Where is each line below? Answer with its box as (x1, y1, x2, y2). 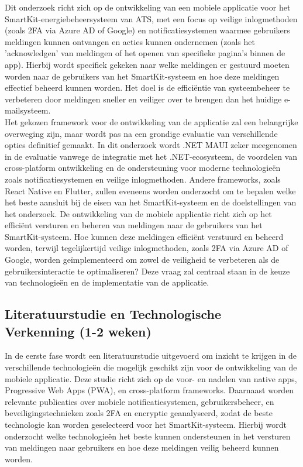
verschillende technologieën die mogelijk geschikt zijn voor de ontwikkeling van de (5, 361, 297, 373)
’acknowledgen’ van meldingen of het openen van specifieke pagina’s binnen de (5, 47, 285, 59)
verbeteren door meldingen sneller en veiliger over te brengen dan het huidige (5, 92, 282, 105)
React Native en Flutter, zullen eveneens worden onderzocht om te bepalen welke (5, 184, 296, 197)
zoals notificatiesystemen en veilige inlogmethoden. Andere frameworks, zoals (5, 173, 281, 185)
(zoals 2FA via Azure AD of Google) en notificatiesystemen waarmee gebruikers (5, 24, 290, 36)
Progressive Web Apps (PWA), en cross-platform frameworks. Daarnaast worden (5, 384, 294, 396)
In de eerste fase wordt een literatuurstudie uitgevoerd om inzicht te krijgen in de (5, 349, 297, 362)
